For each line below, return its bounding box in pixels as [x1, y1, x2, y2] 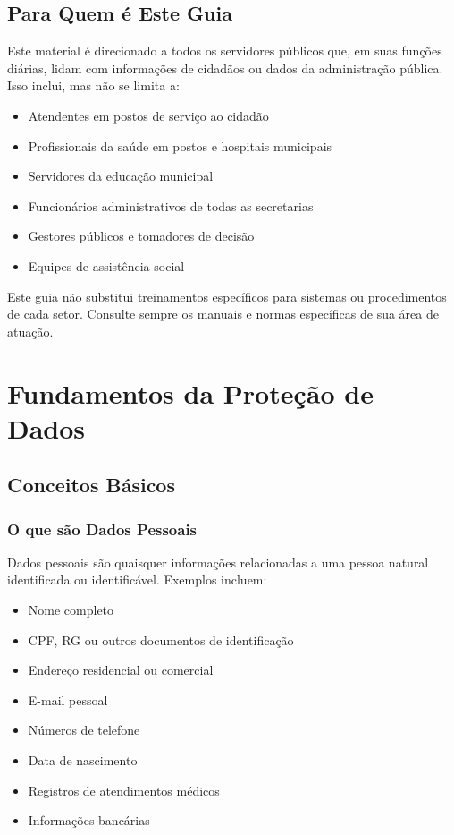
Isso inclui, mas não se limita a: [7, 76, 180, 95]
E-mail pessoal [28, 690, 108, 709]
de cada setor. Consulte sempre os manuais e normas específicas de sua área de [7, 304, 439, 323]
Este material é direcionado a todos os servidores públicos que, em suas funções [7, 41, 442, 60]
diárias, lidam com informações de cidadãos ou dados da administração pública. [7, 58, 443, 77]
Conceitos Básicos [7, 471, 175, 498]
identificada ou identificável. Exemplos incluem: [7, 570, 267, 589]
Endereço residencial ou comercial [28, 660, 214, 679]
